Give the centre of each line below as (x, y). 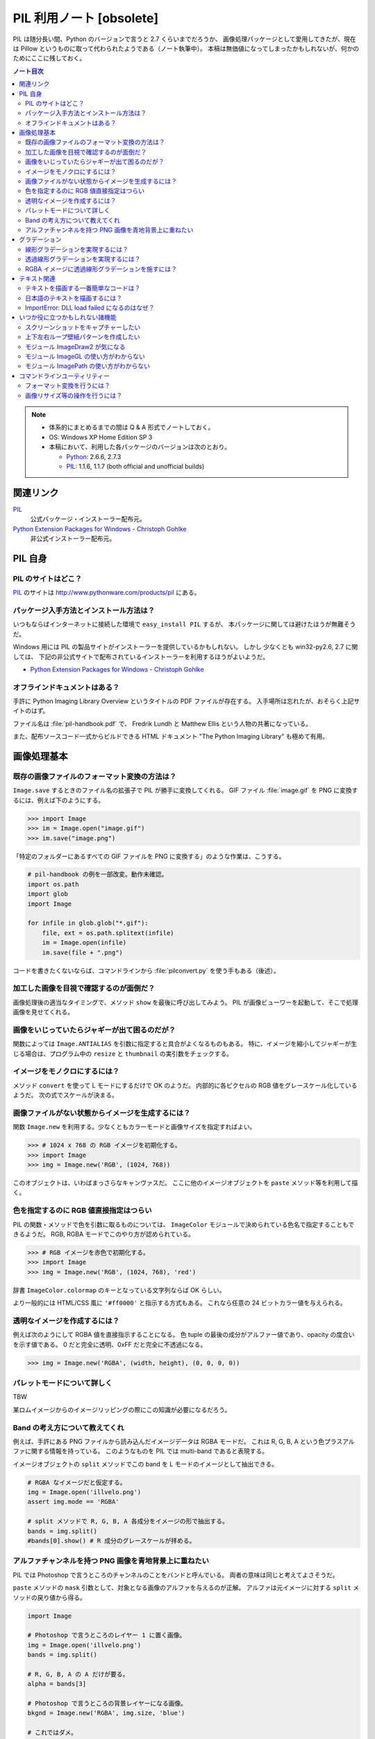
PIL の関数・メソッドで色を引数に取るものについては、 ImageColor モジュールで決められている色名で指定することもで (184, 1224)
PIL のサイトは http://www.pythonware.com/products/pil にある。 (107, 593)
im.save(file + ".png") (82, 952)
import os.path (53, 884)
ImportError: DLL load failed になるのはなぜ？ (90, 308)
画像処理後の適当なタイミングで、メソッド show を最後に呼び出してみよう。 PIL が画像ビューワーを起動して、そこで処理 (186, 1002)
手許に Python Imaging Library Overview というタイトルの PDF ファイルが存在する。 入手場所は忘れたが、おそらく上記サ (186, 701)
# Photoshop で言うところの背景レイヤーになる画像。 (107, 1704)
